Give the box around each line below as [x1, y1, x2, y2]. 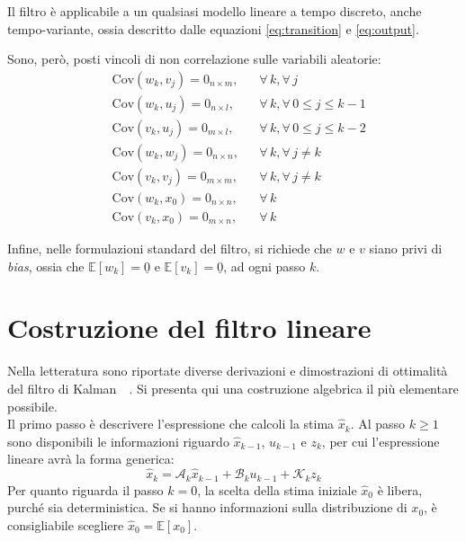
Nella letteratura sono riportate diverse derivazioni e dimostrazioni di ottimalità [7, 361, 448, 380]
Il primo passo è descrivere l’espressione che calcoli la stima [7, 414, 335, 433]
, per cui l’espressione [321, 431, 440, 450]
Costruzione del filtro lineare [7, 309, 372, 346]
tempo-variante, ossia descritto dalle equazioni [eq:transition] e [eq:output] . [7, 19, 419, 38]
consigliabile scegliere [7, 515, 124, 534]
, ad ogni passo [223, 256, 306, 275]
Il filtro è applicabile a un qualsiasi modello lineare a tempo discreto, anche [7, 2, 422, 20]
